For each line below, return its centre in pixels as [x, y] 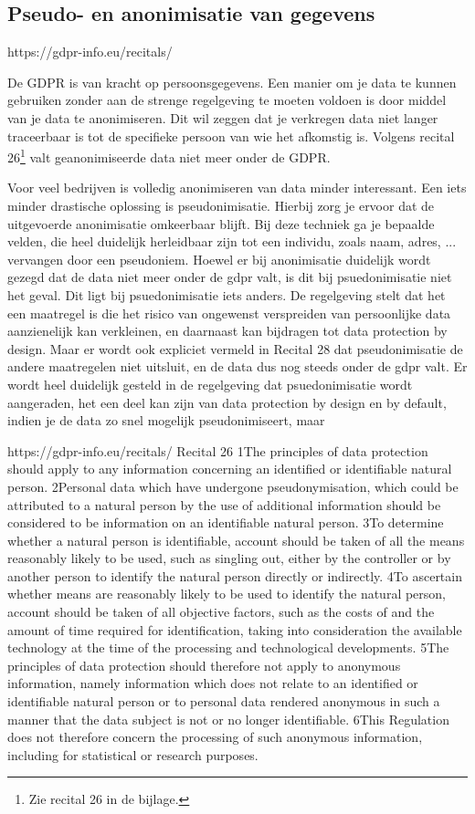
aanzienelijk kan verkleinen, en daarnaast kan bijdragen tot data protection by [227, 331]
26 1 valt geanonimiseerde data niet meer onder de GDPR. [169, 156]
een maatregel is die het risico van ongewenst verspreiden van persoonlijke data [229, 313]
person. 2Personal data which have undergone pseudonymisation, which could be [233, 486]
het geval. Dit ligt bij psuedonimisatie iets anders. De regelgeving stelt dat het [227, 294]
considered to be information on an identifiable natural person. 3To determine [226, 522]
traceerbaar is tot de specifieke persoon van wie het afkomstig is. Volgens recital [231, 136]
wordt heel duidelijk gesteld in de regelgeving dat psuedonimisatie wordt [210, 384]
